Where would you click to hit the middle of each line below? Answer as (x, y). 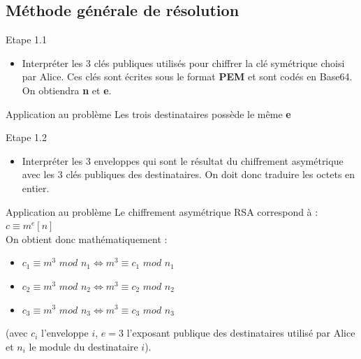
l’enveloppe (65, 333)
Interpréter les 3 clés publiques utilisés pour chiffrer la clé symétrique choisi (183, 63)
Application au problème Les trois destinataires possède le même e (148, 113)
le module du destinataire (83, 346)
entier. (36, 188)
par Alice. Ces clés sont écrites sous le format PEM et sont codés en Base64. (187, 76)
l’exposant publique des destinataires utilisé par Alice (241, 333)
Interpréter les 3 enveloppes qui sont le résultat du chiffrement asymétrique (183, 160)
